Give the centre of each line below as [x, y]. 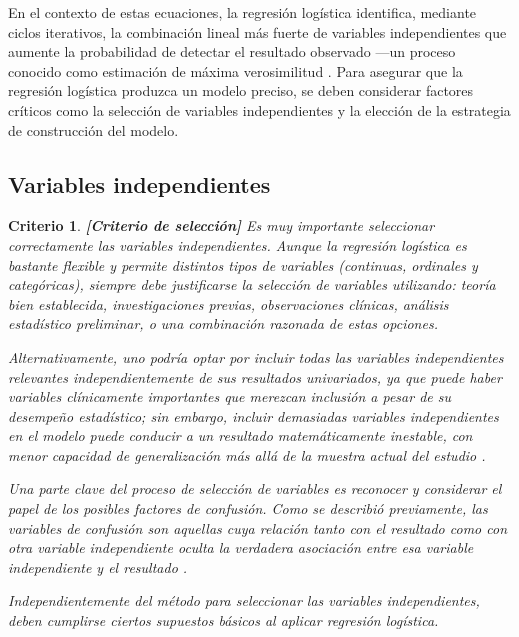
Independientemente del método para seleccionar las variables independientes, [244, 600]
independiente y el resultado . [98, 566]
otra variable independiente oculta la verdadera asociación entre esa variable [241, 547]
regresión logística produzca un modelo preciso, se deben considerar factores [241, 90]
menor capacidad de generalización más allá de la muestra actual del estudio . [247, 454]
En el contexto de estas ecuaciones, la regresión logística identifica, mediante [242, 12]
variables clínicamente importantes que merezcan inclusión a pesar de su [230, 396]
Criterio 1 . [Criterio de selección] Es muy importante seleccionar [221, 225]
